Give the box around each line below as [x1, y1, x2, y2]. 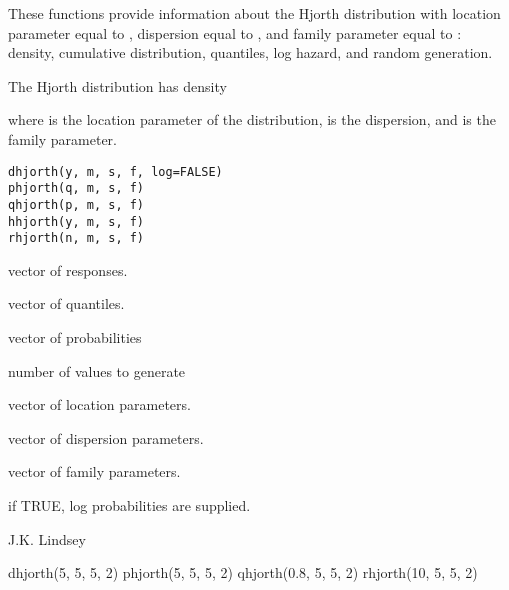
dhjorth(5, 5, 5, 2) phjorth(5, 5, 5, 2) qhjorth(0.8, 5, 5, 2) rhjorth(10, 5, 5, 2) [8, 562, 478, 583]
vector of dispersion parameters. [8, 427, 204, 448]
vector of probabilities [8, 327, 142, 348]
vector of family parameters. [8, 461, 181, 482]
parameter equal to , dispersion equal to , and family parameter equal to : [8, 22, 462, 43]
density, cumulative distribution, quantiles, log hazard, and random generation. [8, 42, 493, 63]
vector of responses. [8, 259, 128, 280]
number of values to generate [8, 360, 186, 381]
